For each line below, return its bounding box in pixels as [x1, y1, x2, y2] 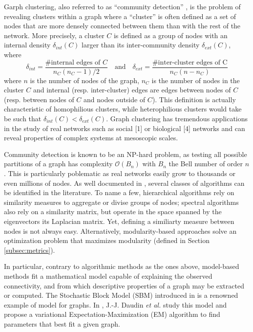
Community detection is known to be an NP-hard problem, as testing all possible [4, 149, 247, 159]
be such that [4, 113, 42, 123]
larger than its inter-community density [82, 40, 200, 50]
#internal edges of [45, 59, 101, 66]
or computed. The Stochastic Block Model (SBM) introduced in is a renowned [4, 290, 238, 300]
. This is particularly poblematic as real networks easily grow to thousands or [4, 168, 236, 178]
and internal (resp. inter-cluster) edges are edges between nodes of [33, 85, 231, 95]
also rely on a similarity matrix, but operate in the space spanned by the [4, 206, 222, 217]
